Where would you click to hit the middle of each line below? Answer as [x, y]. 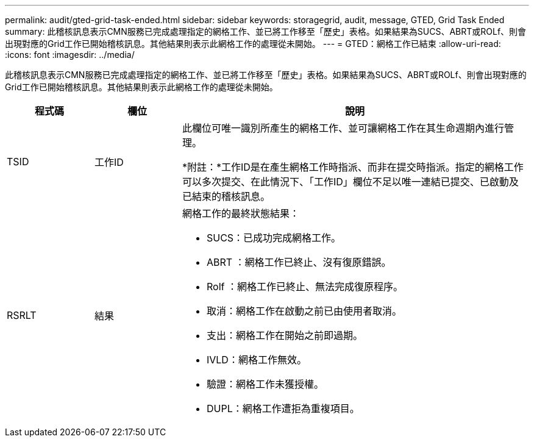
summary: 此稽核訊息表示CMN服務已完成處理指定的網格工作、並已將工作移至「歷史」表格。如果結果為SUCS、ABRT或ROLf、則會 [266, 31]
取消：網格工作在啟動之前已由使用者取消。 [304, 311]
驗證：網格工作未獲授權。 [265, 384]
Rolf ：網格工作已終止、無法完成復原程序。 [304, 287]
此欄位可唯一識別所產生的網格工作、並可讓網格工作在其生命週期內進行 [343, 128]
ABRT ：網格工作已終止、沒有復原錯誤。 [299, 262]
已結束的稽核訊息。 [226, 196]
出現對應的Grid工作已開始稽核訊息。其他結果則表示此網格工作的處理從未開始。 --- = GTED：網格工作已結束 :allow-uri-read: [253, 44]
